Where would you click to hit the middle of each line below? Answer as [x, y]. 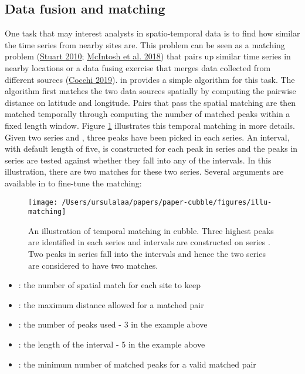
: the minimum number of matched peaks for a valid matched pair [137, 364]
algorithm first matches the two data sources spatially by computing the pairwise [150, 91]
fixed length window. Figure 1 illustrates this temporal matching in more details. [150, 125]
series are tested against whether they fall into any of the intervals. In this [138, 160]
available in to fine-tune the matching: [73, 183]
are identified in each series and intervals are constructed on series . [149, 242]
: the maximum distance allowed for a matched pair [111, 304]
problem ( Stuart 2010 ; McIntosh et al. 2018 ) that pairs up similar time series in [148, 56]
